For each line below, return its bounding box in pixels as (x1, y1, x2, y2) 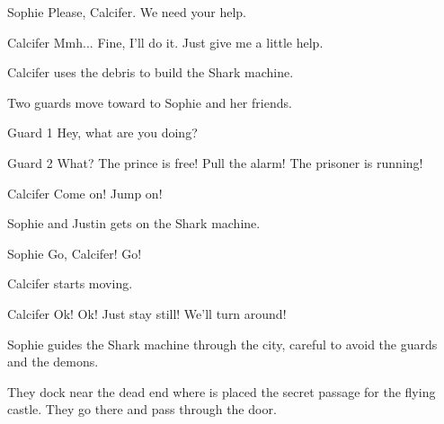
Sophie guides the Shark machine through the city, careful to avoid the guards (7, 334, 438, 353)
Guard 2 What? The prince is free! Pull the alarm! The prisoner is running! (7, 153, 423, 172)
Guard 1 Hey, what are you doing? (7, 123, 198, 142)
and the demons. (7, 352, 99, 371)
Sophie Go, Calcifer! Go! (7, 243, 142, 262)
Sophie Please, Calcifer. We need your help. (7, 3, 246, 21)
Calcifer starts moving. (7, 274, 133, 293)
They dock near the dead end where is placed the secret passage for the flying (7, 382, 436, 401)
